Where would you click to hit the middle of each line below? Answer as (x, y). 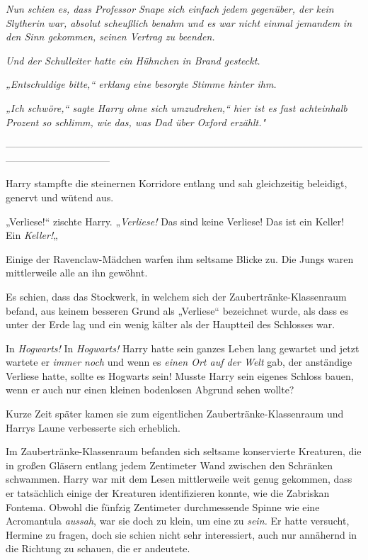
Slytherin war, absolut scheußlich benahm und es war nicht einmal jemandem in (179, 22)
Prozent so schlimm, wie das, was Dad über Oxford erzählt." (136, 122)
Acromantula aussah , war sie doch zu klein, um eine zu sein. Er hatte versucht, (178, 521)
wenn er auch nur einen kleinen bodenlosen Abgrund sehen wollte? (150, 390)
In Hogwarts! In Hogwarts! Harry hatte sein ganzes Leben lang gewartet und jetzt (183, 348)
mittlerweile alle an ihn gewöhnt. (77, 273)
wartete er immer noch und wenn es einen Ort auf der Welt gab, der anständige (179, 362)
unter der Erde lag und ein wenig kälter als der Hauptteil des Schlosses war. (171, 324)
